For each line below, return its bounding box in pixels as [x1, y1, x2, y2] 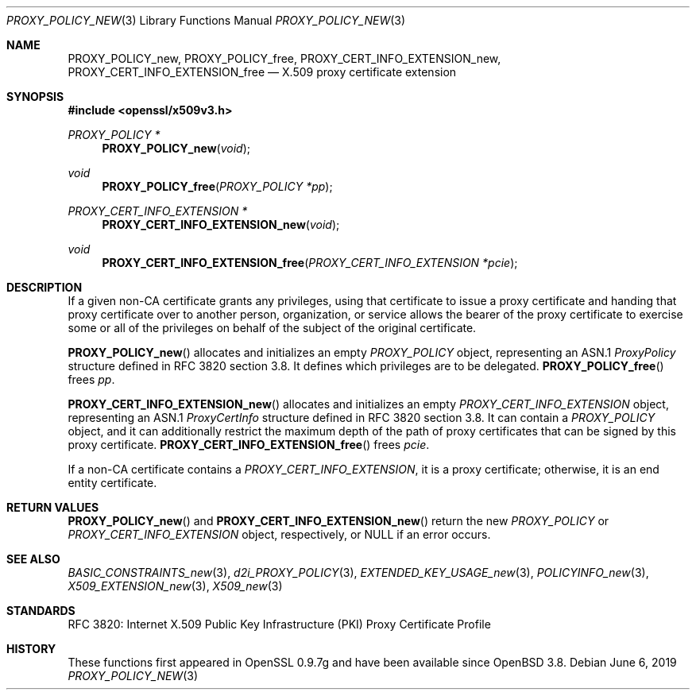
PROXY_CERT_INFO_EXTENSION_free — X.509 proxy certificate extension [68, 65, 457, 79]
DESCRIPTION [6, 280, 83, 294]
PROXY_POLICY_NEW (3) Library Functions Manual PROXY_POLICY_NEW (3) [6, 14, 406, 27]
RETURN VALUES [6, 501, 99, 514]
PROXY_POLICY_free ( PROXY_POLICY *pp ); [102, 180, 333, 193]
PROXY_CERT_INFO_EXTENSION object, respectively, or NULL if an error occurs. [68, 528, 491, 541]
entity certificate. [68, 476, 157, 489]
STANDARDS [6, 604, 75, 617]
